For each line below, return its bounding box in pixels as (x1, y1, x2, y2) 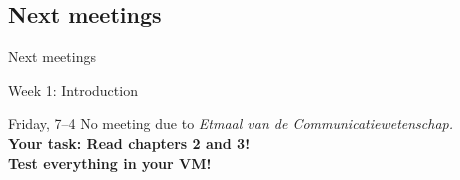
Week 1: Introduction (8, 79, 138, 100)
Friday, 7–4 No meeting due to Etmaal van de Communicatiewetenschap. (8, 113, 454, 134)
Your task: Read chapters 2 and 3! (8, 132, 251, 153)
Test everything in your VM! (8, 152, 212, 173)
